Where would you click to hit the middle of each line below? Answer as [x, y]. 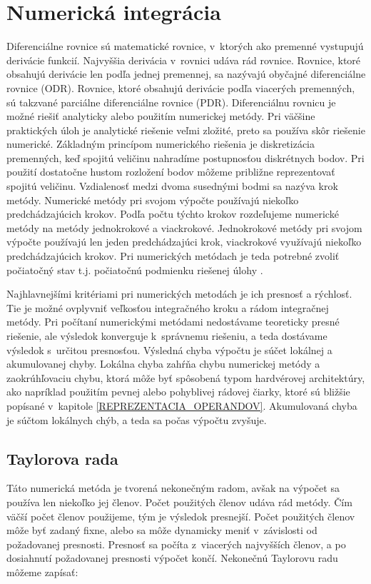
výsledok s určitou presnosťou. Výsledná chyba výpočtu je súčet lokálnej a [169, 349]
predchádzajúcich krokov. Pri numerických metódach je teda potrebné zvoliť [173, 256]
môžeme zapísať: [42, 572]
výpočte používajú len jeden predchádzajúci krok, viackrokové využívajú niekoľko [184, 242]
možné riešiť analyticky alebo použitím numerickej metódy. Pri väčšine [161, 116]
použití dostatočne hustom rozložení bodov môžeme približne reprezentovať [171, 172]
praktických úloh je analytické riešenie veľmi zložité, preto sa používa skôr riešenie [186, 130]
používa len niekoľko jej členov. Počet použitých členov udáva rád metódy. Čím [179, 502]
